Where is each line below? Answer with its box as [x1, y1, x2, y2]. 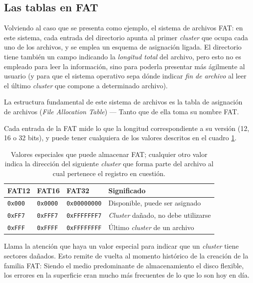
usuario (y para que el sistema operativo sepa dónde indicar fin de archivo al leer [4, 71, 247, 81]
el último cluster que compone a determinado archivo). [4, 80, 168, 90]
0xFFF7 [37, 212, 58, 220]
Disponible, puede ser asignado [108, 198, 201, 208]
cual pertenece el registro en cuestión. [52, 168, 165, 178]
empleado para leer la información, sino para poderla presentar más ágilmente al [4, 61, 245, 71]
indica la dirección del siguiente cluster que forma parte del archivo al [4, 158, 214, 169]
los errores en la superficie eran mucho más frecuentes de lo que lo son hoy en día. [4, 270, 250, 280]
